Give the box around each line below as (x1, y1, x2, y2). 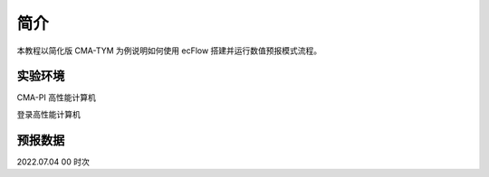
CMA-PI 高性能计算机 (16, 92, 97, 103)
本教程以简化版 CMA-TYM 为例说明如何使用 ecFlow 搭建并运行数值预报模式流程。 (16, 45, 322, 56)
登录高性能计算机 (16, 108, 81, 119)
